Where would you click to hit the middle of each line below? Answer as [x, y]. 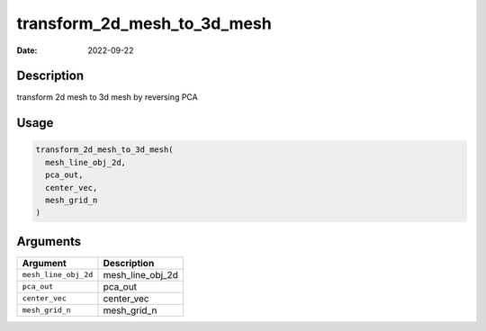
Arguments [49, 242]
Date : [27, 50]
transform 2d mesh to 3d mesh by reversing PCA [107, 97]
